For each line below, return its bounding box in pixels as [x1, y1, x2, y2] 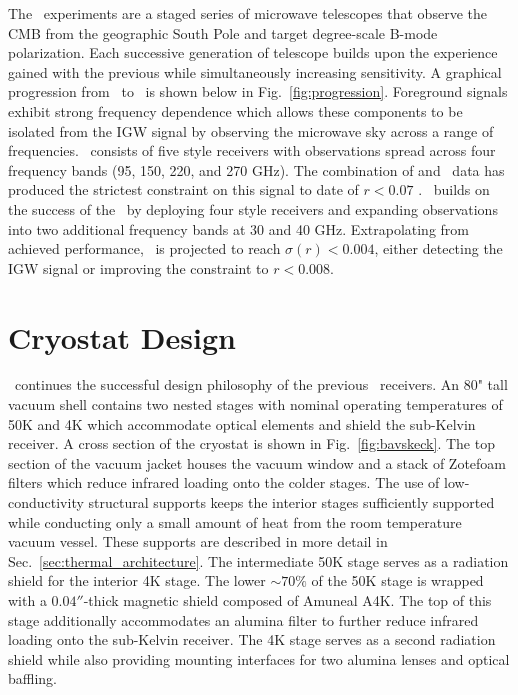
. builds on [418, 179, 490, 200]
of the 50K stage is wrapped [311, 570, 484, 591]
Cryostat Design [8, 316, 236, 357]
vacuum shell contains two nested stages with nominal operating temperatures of [8, 394, 503, 415]
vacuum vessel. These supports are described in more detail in [8, 531, 388, 552]
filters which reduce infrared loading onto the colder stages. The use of [8, 472, 440, 493]
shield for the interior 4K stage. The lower [8, 570, 266, 591]
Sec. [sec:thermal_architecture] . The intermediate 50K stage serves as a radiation [8, 550, 509, 571]
